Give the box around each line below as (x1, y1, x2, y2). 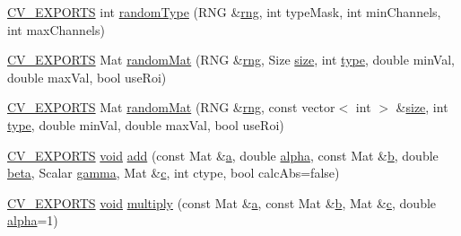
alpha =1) (7, 211, 58, 230)
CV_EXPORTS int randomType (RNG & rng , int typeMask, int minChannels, (7, 3, 441, 21)
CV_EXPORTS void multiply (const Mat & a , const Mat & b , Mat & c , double (7, 193, 437, 212)
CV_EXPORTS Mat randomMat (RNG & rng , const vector (7, 98, 335, 117)
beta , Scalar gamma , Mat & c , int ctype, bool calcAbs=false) (7, 163, 340, 182)
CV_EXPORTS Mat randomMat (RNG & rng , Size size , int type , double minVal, (7, 50, 455, 69)
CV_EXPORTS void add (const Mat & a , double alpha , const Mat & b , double (7, 145, 439, 164)
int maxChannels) (7, 20, 105, 39)
